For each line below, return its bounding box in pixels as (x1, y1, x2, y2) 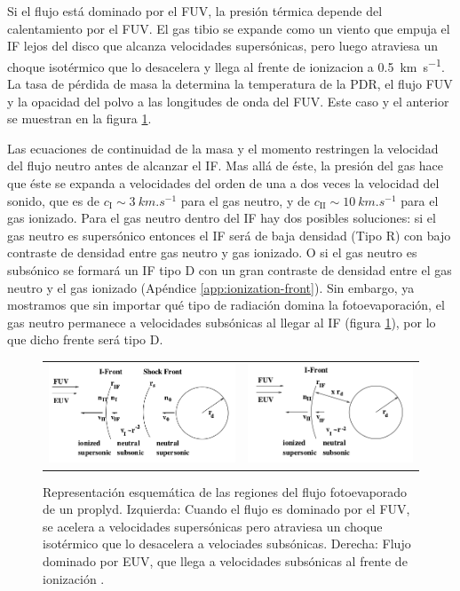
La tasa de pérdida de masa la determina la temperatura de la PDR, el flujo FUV (7, 75, 453, 93)
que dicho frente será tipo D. (7, 330, 163, 349)
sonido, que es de (7, 191, 99, 209)
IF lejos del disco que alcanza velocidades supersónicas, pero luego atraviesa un (7, 36, 438, 55)
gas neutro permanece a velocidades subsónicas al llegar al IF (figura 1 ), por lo (7, 312, 436, 331)
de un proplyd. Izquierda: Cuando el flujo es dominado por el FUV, (43, 500, 410, 518)
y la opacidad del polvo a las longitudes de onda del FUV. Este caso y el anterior (7, 91, 449, 110)
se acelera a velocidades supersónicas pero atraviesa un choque (43, 516, 383, 535)
